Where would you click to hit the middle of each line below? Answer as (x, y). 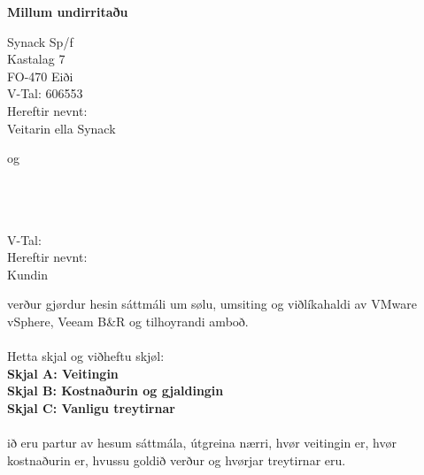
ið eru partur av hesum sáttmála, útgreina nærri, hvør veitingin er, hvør (202, 443)
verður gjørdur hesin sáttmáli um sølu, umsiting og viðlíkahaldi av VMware (212, 304)
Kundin (27, 274)
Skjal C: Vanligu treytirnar (91, 407)
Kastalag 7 (36, 59)
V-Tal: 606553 (45, 93)
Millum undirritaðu (68, 11)
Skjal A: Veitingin (63, 373)
